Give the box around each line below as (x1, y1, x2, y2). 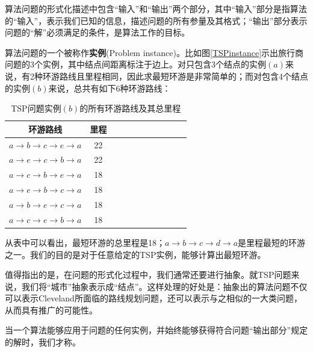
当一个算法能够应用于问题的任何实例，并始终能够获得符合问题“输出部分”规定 (5, 324, 308, 336)
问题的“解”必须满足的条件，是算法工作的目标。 (5, 26, 190, 39)
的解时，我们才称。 (5, 336, 81, 348)
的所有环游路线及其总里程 (79, 102, 181, 115)
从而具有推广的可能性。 (5, 303, 98, 316)
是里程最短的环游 (238, 236, 306, 248)
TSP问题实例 (11, 102, 61, 115)
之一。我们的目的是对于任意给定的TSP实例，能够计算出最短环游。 (5, 248, 266, 260)
